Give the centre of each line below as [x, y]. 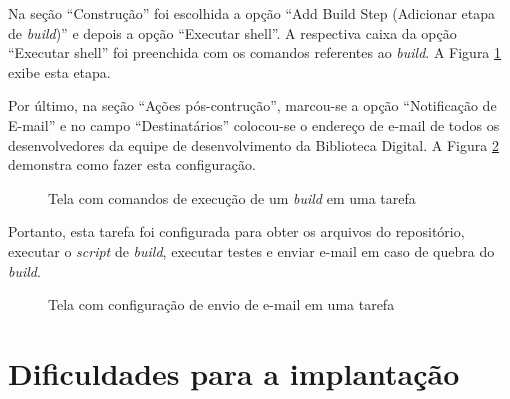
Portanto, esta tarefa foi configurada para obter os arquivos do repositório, [236, 231]
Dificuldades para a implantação [234, 372]
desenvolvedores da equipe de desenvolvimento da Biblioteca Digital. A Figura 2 [253, 144]
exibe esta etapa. [59, 71]
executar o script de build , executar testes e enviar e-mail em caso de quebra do [251, 250]
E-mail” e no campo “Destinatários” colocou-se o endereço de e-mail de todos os [254, 124]
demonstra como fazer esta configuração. [132, 164]
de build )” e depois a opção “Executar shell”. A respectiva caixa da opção [232, 32]
